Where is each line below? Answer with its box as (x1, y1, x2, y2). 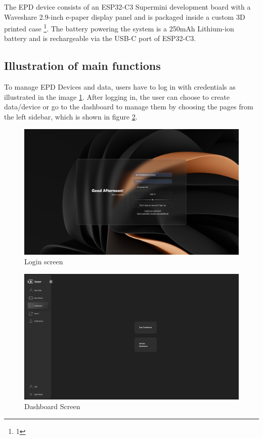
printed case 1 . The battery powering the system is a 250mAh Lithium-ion (4, 22, 234, 33)
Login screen (24, 256, 63, 267)
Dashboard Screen (24, 401, 80, 412)
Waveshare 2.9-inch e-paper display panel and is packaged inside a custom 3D (4, 11, 245, 22)
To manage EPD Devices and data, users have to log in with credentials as (4, 82, 236, 92)
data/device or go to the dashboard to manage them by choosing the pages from (4, 101, 253, 112)
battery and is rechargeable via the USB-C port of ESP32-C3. (4, 33, 196, 44)
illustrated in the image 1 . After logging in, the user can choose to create (4, 91, 230, 102)
